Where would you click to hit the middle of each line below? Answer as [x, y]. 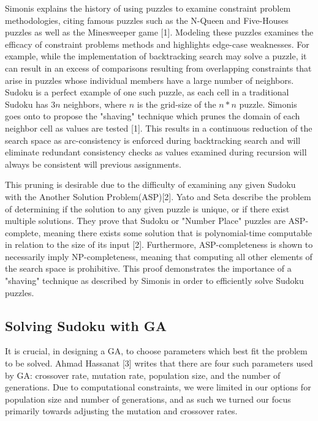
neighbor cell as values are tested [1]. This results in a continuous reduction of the [159, 128]
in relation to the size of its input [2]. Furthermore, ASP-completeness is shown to [159, 244]
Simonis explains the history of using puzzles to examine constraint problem [148, 8]
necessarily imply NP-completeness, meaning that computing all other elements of [159, 256]
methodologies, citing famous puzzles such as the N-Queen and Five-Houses [147, 20]
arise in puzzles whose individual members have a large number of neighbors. [150, 80]
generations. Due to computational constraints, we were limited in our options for [158, 387]
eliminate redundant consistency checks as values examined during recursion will [156, 152]
